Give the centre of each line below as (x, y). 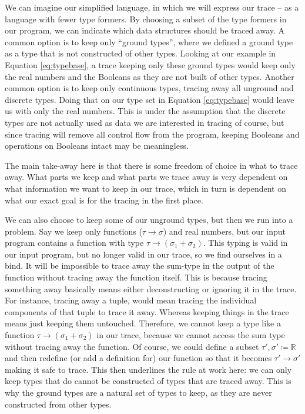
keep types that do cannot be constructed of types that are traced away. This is (148, 381)
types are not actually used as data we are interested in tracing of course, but (145, 122)
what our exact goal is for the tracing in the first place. (104, 200)
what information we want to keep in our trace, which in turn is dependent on (145, 188)
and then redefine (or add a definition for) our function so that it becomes (138, 358)
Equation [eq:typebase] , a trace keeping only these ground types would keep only (150, 64)
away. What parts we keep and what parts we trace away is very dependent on (146, 177)
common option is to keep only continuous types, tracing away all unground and (149, 88)
